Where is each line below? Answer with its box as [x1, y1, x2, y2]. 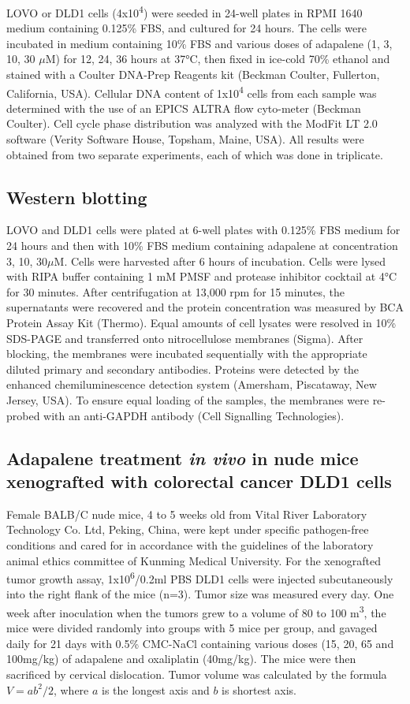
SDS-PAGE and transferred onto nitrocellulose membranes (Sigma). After [6, 330, 363, 346]
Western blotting [6, 184, 147, 209]
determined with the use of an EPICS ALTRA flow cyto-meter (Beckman [6, 99, 361, 116]
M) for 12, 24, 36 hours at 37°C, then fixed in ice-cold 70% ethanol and [45, 50, 390, 67]
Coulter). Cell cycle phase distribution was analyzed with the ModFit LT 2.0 [6, 115, 378, 132]
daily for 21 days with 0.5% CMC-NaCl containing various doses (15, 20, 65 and [6, 635, 394, 651]
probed [6, 407, 40, 423]
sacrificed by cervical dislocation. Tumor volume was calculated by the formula [6, 666, 387, 683]
